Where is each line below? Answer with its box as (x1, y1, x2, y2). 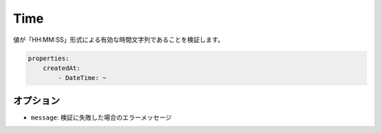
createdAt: (42, 64, 81, 72)
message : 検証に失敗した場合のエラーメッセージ (30, 113, 173, 122)
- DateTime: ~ (57, 74, 107, 82)
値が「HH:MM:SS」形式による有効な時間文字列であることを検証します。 (13, 35, 224, 44)
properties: (28, 54, 70, 62)
